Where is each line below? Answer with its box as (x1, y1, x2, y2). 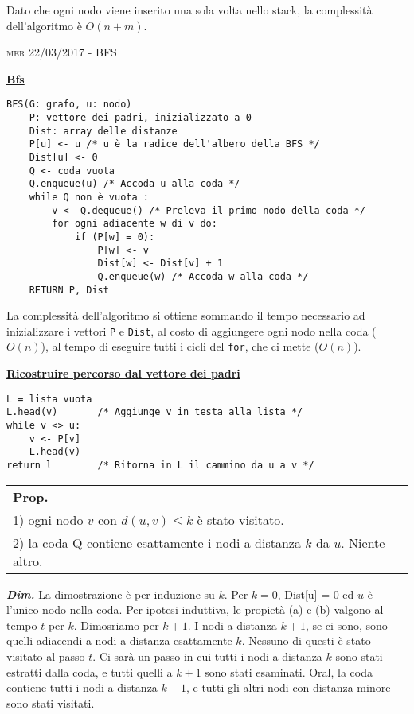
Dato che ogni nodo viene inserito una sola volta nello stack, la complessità (6, 2, 373, 17)
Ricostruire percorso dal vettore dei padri (6, 365, 240, 382)
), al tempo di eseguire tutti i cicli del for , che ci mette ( (41, 338, 319, 355)
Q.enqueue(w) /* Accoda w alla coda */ (97, 270, 309, 282)
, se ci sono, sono (305, 616, 388, 633)
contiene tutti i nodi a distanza (6, 679, 158, 696)
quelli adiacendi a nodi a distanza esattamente (6, 632, 232, 649)
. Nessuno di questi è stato (241, 632, 371, 649)
